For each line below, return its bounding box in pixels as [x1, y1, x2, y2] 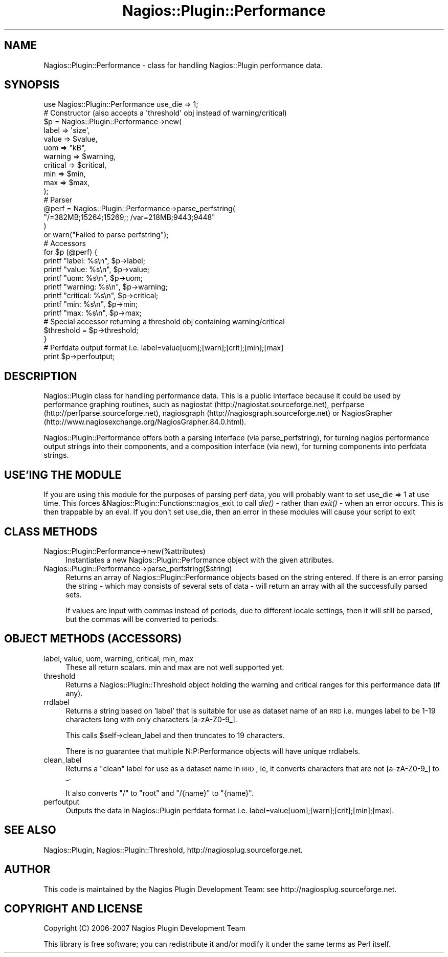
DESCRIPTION [4, 369, 77, 383]
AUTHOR [4, 863, 51, 876]
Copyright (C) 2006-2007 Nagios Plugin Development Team [43, 924, 245, 933]
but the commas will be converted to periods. [65, 614, 218, 624]
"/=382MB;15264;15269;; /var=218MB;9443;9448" [43, 213, 215, 222]
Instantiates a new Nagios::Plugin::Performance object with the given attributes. [65, 555, 334, 564]
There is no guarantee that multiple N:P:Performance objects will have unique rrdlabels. [65, 746, 361, 755]
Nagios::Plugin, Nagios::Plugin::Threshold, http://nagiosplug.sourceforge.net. [43, 845, 303, 854]
